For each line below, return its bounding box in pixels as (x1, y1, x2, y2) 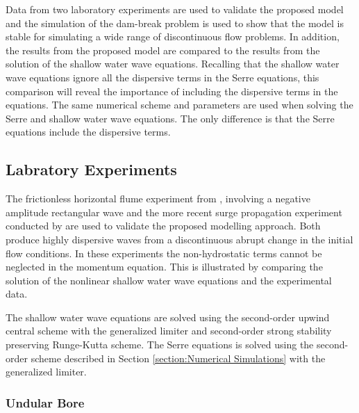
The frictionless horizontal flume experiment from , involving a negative (6, 191, 310, 206)
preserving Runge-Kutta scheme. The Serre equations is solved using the (6, 337, 314, 352)
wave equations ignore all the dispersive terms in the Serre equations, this (6, 70, 319, 84)
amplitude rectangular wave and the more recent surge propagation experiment (6, 204, 342, 219)
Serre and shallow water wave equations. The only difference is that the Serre (6, 111, 335, 125)
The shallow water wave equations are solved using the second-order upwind (6, 309, 330, 324)
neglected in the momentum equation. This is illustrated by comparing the (6, 259, 323, 274)
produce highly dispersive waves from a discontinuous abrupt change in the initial (6, 232, 353, 246)
